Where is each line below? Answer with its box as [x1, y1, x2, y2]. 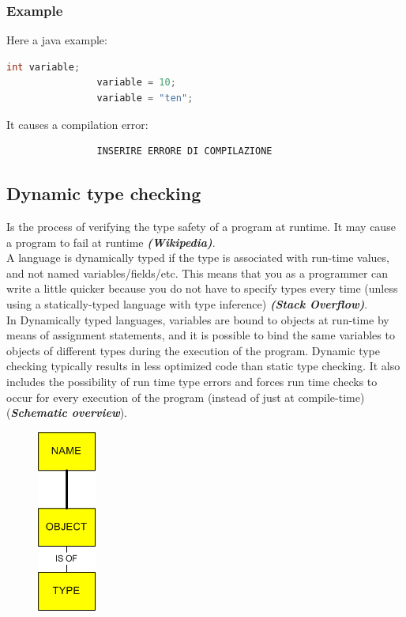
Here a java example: [6, 32, 107, 48]
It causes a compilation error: [6, 115, 148, 132]
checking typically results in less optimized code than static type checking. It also [6, 358, 400, 374]
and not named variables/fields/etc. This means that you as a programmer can [6, 264, 389, 281]
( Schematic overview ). [6, 404, 128, 421]
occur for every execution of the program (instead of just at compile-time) [6, 388, 365, 405]
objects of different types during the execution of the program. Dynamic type [6, 342, 381, 358]
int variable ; [6, 61, 81, 73]
